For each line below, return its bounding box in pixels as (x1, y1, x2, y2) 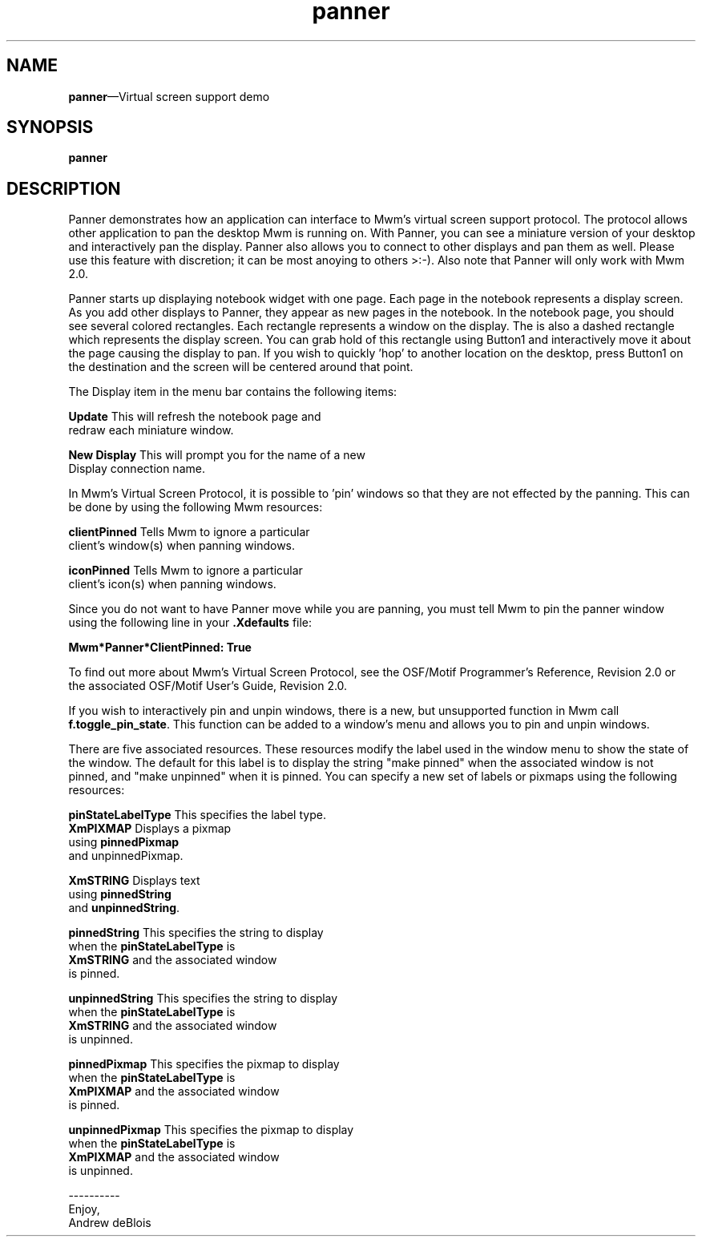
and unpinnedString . (68, 901, 180, 915)
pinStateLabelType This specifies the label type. (68, 808, 326, 822)
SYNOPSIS (6, 117, 94, 138)
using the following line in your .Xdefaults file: (68, 615, 313, 630)
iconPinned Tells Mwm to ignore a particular (68, 563, 303, 578)
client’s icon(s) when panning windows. (68, 577, 276, 591)
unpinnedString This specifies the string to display (68, 991, 338, 1006)
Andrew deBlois (68, 1216, 151, 1230)
